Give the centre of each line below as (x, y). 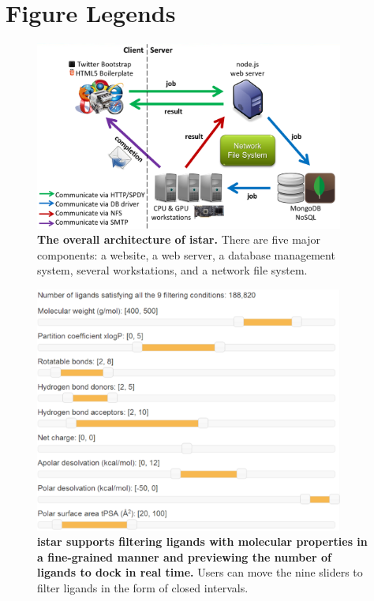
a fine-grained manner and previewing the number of (184, 556)
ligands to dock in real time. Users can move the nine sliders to (200, 572)
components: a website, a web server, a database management (186, 254)
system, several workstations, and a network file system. (172, 270)
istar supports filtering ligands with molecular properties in (202, 541)
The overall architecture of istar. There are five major (179, 239)
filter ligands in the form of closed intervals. (143, 587)
